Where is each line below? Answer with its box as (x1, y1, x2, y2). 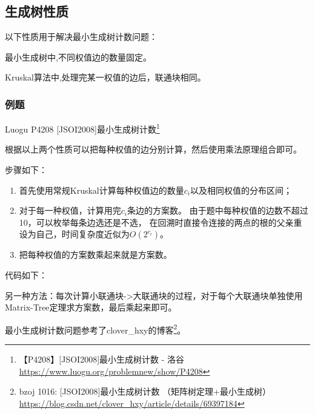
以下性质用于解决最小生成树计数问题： (5, 30, 157, 43)
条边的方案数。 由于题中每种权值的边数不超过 (127, 204, 308, 217)
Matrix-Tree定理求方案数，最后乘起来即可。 (5, 301, 177, 314)
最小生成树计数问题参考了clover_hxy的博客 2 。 (5, 321, 186, 336)
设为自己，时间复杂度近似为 (19, 228, 130, 240)
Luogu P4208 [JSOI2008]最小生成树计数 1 (5, 121, 160, 135)
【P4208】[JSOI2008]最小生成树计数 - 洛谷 (19, 353, 185, 366)
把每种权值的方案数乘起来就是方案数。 (19, 248, 172, 261)
